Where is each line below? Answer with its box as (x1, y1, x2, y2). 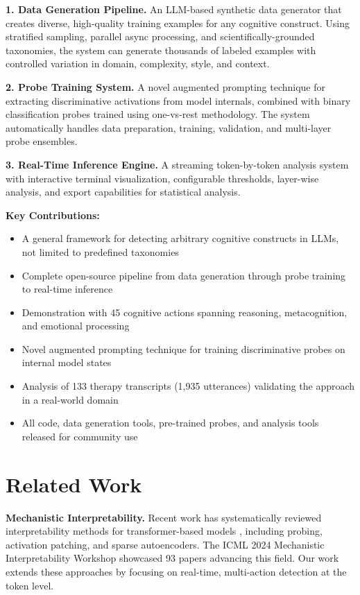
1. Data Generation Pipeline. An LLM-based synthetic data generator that (6, 2, 342, 16)
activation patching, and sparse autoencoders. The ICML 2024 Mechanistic (6, 537, 325, 551)
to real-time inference (22, 282, 113, 296)
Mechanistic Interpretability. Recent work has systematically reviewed (6, 510, 322, 524)
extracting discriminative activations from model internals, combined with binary (6, 93, 351, 107)
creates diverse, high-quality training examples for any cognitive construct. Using (6, 15, 350, 30)
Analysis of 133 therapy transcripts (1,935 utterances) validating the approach (22, 379, 355, 393)
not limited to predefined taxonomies (22, 244, 179, 259)
